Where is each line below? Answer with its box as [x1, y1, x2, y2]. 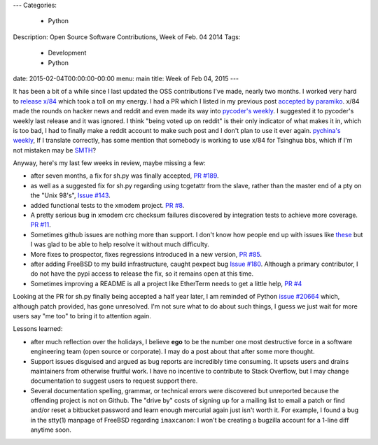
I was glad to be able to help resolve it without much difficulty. [30, 240, 210, 248]
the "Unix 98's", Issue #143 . [30, 191, 111, 199]
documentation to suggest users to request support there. [30, 376, 198, 385]
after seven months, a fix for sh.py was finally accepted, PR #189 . [30, 171, 220, 180]
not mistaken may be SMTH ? [13, 146, 97, 154]
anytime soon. [30, 425, 71, 434]
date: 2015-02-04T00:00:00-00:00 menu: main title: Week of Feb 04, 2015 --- [13, 74, 239, 83]
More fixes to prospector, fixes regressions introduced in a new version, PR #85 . [30, 250, 262, 258]
